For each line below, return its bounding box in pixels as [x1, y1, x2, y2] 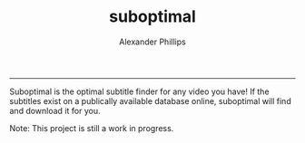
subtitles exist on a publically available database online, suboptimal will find [9, 95, 292, 106]
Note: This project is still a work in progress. [9, 122, 174, 133]
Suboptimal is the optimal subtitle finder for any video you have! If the [9, 86, 270, 97]
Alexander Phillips [119, 36, 186, 47]
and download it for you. [9, 105, 101, 116]
